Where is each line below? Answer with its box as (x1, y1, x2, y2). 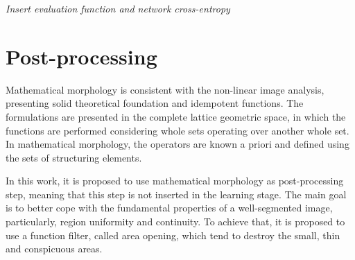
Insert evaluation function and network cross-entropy (6, 1, 230, 15)
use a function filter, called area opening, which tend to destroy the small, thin (6, 227, 340, 242)
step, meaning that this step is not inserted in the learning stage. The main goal (6, 187, 347, 201)
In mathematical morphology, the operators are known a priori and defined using (6, 137, 349, 151)
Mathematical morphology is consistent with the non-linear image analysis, (6, 82, 324, 96)
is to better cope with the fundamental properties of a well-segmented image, (6, 200, 333, 215)
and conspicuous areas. (6, 241, 103, 256)
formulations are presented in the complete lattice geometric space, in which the (6, 109, 346, 123)
